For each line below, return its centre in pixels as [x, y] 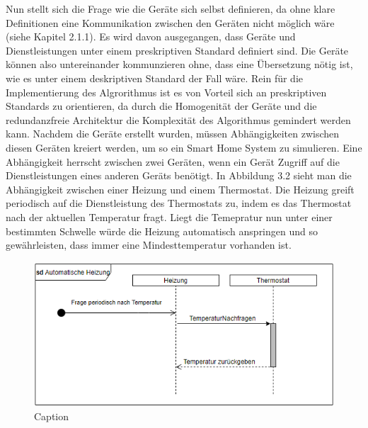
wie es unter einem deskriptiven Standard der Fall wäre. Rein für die [155, 78]
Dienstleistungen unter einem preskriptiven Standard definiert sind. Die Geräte [177, 50]
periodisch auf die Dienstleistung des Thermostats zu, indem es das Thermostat [179, 203]
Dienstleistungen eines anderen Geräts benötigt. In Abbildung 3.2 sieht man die [179, 175]
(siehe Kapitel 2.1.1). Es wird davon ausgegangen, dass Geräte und [151, 36]
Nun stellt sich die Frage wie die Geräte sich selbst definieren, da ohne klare [171, 9]
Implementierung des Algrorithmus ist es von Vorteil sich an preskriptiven [166, 92]
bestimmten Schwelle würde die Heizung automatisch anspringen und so [162, 231]
